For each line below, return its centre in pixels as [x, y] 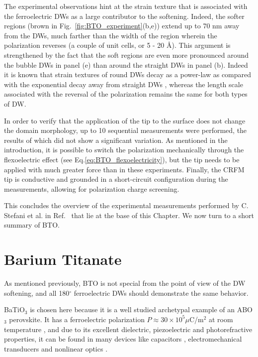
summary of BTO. [32, 225]
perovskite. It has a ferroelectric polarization [77, 319]
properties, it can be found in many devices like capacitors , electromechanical [123, 339]
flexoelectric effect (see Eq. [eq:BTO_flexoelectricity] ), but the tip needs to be [122, 159]
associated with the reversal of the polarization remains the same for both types [126, 94]
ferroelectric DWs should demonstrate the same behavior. [161, 293]
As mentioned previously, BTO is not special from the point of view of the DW [125, 283]
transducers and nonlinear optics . [56, 348]
